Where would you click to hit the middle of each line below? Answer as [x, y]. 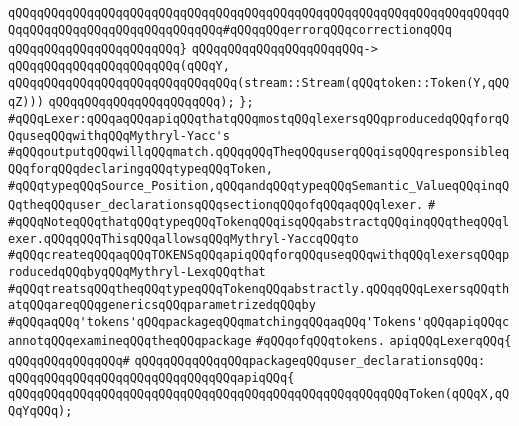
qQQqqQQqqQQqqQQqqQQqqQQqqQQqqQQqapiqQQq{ [151, 377]
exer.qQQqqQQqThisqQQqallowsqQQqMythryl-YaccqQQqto [183, 238]
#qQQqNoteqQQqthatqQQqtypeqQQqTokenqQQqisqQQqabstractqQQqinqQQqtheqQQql [259, 221]
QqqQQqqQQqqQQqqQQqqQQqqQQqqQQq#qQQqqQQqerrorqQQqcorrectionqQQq [230, 29]
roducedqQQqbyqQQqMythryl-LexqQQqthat [137, 271]
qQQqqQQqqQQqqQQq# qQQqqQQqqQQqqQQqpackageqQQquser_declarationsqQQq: [247, 361]
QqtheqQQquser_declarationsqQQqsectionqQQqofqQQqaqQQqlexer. [216, 205]
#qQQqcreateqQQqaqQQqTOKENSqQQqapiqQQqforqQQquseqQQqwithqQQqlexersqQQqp [259, 255]
